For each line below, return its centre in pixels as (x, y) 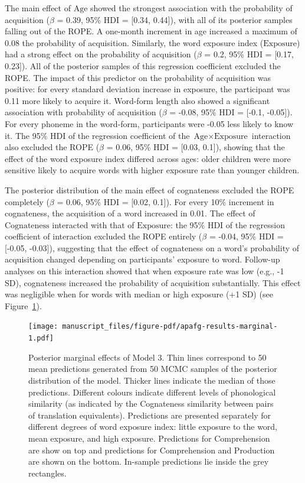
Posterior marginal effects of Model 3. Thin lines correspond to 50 (147, 357)
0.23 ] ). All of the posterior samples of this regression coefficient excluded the (143, 65)
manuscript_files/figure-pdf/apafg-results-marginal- (170, 327)
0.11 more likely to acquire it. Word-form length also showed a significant (137, 100)
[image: (43, 327)
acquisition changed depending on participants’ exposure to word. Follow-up (142, 259)
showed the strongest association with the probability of (191, 8)
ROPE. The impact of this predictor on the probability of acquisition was (138, 77)
